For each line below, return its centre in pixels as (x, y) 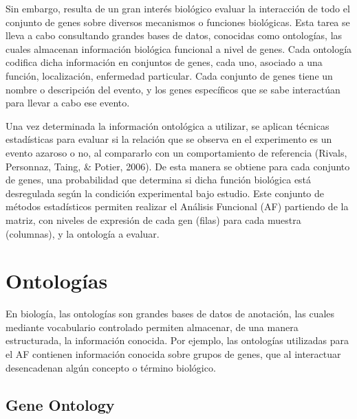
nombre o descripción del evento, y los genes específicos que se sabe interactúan (173, 89)
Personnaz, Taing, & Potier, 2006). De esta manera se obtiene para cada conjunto (178, 166)
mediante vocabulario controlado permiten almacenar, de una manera (152, 327)
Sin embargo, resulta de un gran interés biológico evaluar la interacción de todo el (178, 8)
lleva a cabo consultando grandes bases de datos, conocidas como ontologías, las (174, 35)
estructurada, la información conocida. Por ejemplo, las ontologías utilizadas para (177, 340)
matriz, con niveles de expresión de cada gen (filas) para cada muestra (153, 219)
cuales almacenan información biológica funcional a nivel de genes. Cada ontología (179, 48)
